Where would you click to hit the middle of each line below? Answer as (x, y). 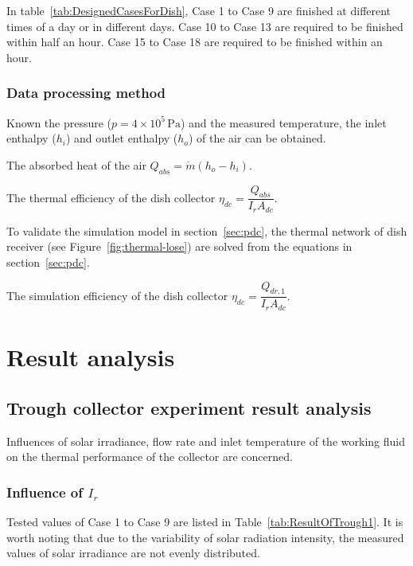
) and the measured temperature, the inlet (283, 122)
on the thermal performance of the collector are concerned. (150, 457)
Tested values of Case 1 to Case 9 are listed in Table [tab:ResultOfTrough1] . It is (205, 521)
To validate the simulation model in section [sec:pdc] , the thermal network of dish (207, 230)
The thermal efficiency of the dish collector (111, 197)
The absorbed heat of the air (76, 164)
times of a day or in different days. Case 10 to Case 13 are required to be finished (205, 26)
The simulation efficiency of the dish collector (117, 295)
